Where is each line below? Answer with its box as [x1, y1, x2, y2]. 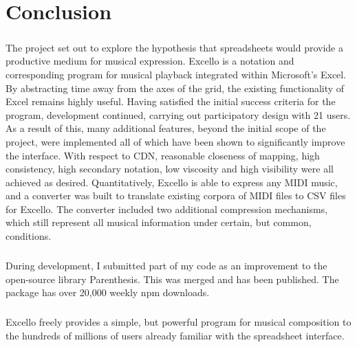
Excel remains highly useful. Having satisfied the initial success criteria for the [6, 94, 336, 109]
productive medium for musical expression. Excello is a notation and [6, 54, 294, 68]
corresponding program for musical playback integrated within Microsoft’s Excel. [6, 67, 347, 81]
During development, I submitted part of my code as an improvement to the [6, 258, 327, 273]
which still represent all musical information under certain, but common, [6, 215, 312, 230]
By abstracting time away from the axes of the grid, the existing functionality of [6, 80, 345, 95]
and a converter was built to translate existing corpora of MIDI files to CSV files [6, 188, 346, 203]
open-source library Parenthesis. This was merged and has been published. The [6, 271, 339, 286]
